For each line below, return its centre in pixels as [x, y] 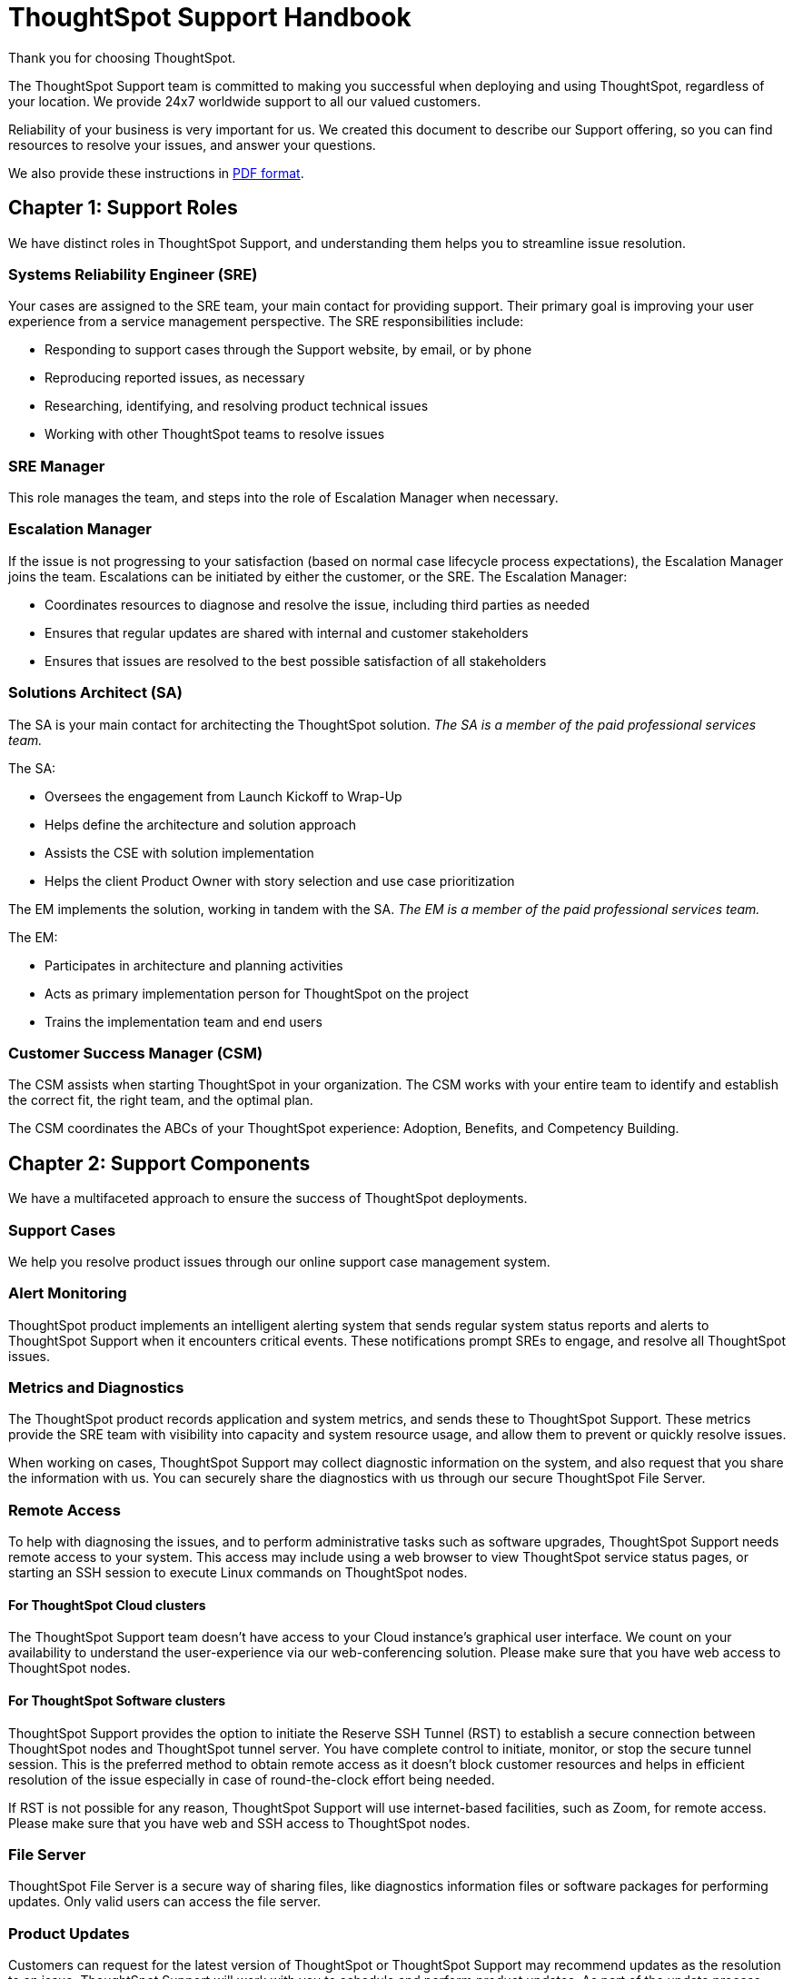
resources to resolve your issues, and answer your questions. [192, 144]
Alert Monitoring [68, 1293]
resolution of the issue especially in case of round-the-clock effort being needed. [252, 1779]
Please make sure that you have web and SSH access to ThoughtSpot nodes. [239, 1823]
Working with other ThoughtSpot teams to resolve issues [215, 434]
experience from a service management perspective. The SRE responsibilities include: [266, 322]
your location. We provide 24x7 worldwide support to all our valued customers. [245, 101]
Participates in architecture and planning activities [194, 965]
